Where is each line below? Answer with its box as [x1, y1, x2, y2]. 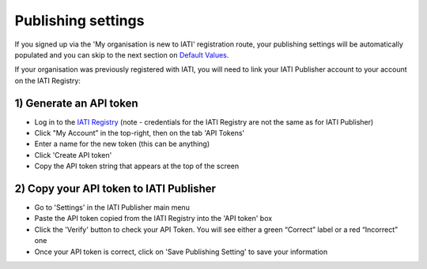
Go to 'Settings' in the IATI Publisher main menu [34, 203, 190, 212]
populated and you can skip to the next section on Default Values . [14, 50, 229, 59]
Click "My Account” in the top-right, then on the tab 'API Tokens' [34, 129, 245, 138]
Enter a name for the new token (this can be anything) [34, 139, 210, 149]
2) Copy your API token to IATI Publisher [14, 182, 217, 195]
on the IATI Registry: [14, 76, 81, 85]
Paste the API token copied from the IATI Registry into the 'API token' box [34, 214, 273, 223]
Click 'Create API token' [34, 150, 112, 159]
